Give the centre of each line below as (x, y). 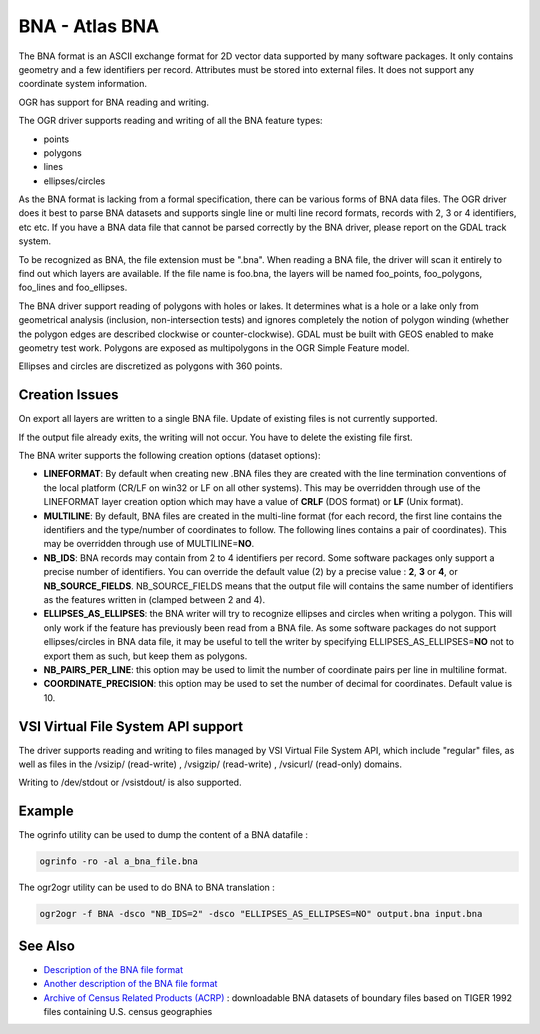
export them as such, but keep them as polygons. (145, 656)
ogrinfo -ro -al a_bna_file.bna (119, 861)
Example (46, 811)
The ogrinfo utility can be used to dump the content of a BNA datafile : (163, 835)
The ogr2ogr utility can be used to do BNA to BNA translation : (146, 887)
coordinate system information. (83, 84)
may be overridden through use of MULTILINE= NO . (149, 544)
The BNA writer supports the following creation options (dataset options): (169, 456)
